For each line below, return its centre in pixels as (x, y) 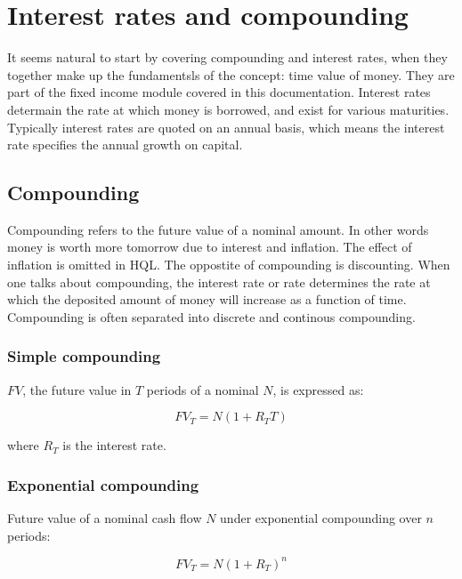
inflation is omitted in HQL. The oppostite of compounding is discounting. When (229, 265)
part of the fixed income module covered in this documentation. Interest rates (219, 92)
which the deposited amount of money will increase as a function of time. (207, 299)
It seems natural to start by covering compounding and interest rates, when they (227, 57)
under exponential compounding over (321, 518)
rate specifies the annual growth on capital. (125, 145)
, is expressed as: (318, 389)
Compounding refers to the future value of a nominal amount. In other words (218, 229)
